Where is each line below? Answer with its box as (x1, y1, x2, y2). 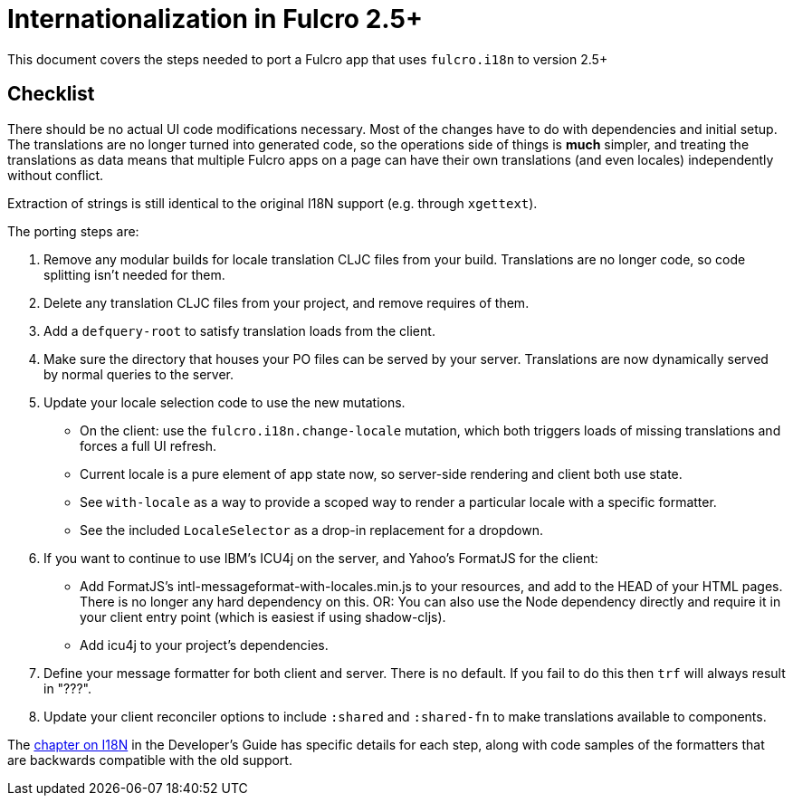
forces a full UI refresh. (80, 437, 217, 454)
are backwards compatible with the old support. (7, 751, 292, 768)
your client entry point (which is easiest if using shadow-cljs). (80, 608, 446, 625)
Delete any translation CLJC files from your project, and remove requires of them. (43, 294, 530, 311)
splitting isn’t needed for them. (43, 266, 225, 282)
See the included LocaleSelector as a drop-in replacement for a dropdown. (80, 521, 543, 538)
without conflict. (7, 167, 104, 183)
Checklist (7, 82, 95, 106)
